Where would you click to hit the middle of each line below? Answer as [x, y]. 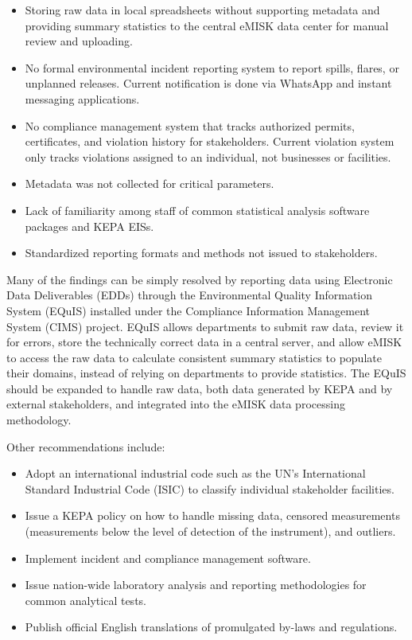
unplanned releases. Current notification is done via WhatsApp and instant [208, 83]
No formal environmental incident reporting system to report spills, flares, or [212, 67]
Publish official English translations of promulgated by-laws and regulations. [211, 627]
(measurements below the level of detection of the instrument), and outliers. [210, 531]
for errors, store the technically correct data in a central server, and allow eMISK [204, 342]
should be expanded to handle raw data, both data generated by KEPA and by [200, 388]
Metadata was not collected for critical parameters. [150, 183]
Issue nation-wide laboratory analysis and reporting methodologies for [196, 585]
